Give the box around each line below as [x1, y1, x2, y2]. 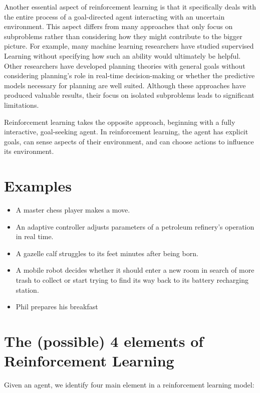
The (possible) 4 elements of [4, 330, 204, 351]
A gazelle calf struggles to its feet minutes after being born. [16, 248, 198, 258]
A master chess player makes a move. [16, 205, 130, 215]
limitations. [4, 99, 39, 110]
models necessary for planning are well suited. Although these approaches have [4, 80, 246, 90]
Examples [4, 175, 72, 196]
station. [16, 284, 39, 295]
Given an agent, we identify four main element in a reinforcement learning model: [4, 379, 254, 390]
